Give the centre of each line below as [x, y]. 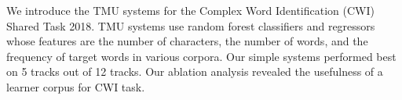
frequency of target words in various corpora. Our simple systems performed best [201, 56]
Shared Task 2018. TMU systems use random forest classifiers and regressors [191, 25]
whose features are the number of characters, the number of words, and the [187, 41]
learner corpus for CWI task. [76, 86]
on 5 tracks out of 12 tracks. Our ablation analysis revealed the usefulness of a [195, 71]
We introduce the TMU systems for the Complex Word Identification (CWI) [190, 10]
